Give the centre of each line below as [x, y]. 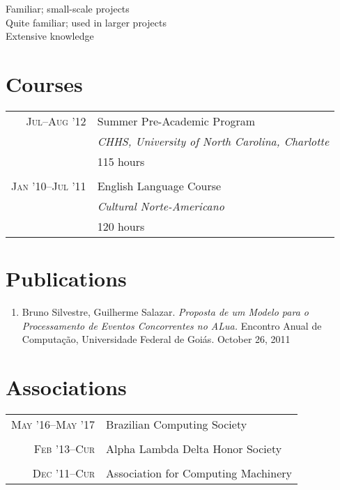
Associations [66, 387]
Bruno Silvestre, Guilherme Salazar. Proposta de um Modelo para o [165, 312]
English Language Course [159, 185]
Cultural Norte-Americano [161, 206]
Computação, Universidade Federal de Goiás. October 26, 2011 [156, 339]
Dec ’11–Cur [64, 473]
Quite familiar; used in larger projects [86, 22]
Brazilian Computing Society [177, 424]
